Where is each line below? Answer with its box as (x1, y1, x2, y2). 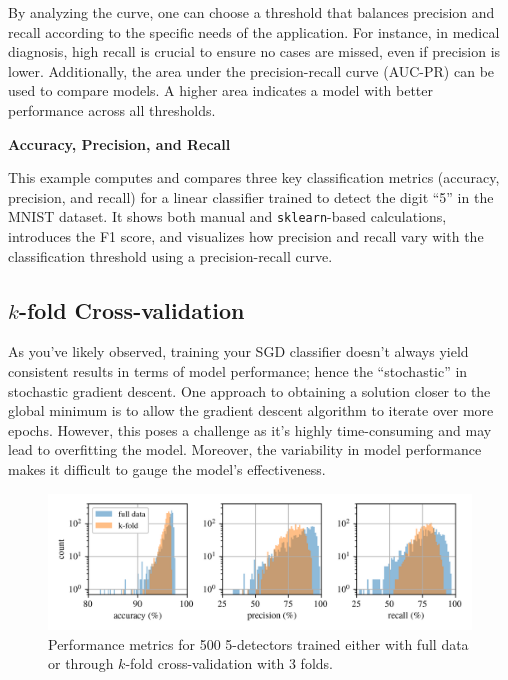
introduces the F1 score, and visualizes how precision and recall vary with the (8, 226, 484, 246)
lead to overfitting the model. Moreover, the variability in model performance (8, 439, 482, 460)
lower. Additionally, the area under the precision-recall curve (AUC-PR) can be (8, 60, 495, 81)
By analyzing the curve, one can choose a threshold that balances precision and (8, 2, 495, 22)
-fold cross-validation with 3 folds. (125, 653, 333, 674)
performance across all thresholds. (8, 99, 216, 120)
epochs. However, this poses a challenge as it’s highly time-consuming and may (8, 419, 492, 440)
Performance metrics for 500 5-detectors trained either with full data (48, 633, 469, 654)
